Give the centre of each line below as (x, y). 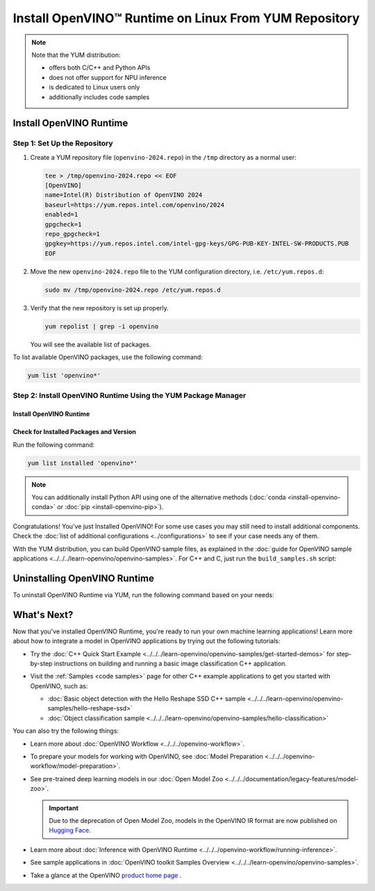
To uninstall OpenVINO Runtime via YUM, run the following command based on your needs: (143, 594)
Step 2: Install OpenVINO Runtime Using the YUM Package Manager (130, 396)
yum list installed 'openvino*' (83, 463)
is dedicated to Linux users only (94, 88)
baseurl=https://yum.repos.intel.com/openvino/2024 (135, 205)
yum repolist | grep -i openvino (102, 326)
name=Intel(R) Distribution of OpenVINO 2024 (124, 195)
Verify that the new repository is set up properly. (100, 308)
